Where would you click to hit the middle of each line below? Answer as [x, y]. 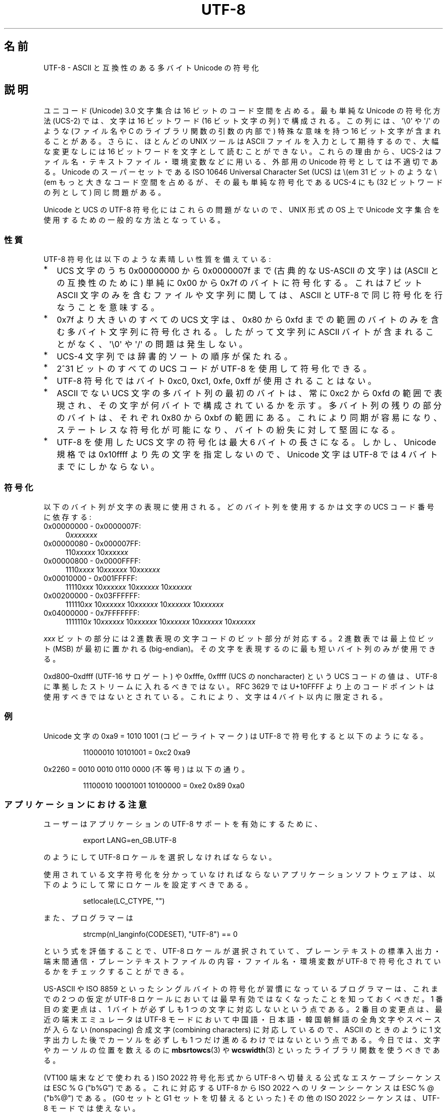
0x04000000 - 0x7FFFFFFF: [92, 613]
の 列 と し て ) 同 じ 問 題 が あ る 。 [104, 192]
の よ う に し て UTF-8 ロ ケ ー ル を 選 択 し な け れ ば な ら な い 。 [160, 857]
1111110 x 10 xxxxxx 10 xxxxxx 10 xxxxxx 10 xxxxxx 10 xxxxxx [160, 621]
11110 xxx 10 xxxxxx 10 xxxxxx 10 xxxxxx [129, 587]
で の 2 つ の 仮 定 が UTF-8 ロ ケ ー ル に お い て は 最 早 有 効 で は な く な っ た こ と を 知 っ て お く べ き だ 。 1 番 [243, 999]
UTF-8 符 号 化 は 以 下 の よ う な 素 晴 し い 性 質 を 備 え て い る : [157, 259]
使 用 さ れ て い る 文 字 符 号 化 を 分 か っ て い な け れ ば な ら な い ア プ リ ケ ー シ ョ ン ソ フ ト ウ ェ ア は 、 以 [239, 875]
